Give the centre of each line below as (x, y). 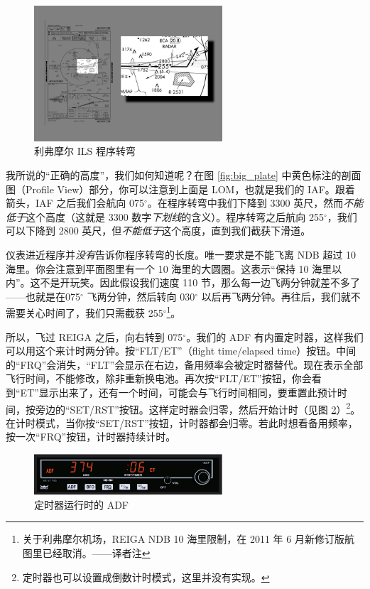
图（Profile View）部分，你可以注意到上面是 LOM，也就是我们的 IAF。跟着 (180, 189)
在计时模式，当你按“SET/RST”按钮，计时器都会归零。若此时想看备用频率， (182, 422)
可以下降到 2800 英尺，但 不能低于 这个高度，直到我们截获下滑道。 (158, 231)
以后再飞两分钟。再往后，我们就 (276, 296)
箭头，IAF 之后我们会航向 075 (75, 203)
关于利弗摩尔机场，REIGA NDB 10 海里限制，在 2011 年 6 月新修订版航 (188, 539)
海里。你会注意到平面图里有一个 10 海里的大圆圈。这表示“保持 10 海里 (169, 268)
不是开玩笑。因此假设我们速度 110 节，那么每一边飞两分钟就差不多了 (200, 282)
